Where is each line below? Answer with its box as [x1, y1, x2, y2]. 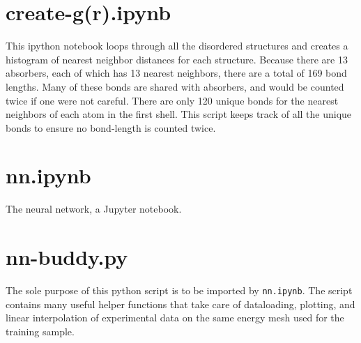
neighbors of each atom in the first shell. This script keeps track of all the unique [6, 107, 352, 121]
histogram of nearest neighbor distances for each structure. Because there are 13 [6, 52, 348, 66]
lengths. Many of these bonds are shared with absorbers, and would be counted [6, 79, 344, 93]
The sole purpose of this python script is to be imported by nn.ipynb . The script [6, 283, 353, 298]
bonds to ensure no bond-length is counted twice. [6, 120, 216, 135]
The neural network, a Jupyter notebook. [6, 201, 182, 216]
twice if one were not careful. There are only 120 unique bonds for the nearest [6, 93, 339, 107]
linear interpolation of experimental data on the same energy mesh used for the [6, 310, 344, 325]
